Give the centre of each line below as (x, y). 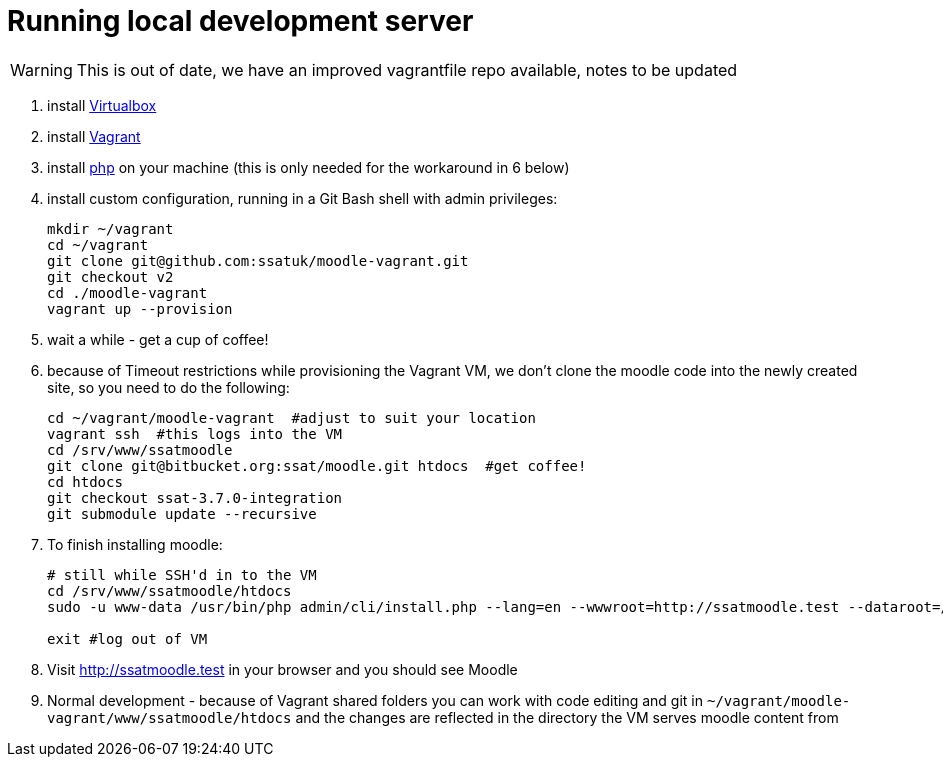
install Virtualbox (102, 105)
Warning (41, 69)
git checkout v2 (110, 276)
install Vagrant (94, 136)
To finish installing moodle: (135, 544)
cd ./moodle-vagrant (127, 292)
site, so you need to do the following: (168, 387)
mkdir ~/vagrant (110, 228)
